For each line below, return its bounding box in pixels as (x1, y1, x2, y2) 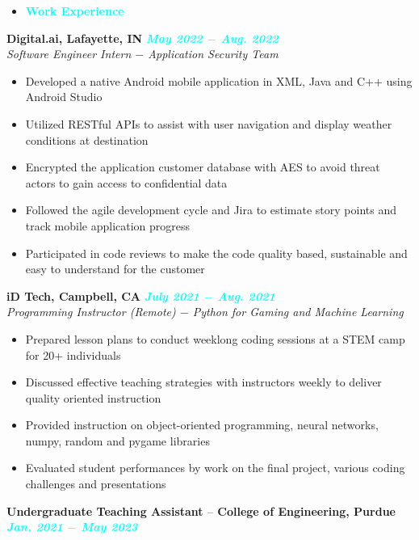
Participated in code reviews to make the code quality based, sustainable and (25, 244, 408, 261)
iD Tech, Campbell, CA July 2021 (6, 287, 199, 304)
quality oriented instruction (25, 389, 161, 406)
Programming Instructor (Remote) (6, 303, 176, 320)
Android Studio (25, 88, 103, 105)
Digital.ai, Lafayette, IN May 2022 (6, 29, 203, 46)
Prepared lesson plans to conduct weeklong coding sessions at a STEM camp (25, 330, 405, 347)
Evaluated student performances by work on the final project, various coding (25, 459, 405, 476)
